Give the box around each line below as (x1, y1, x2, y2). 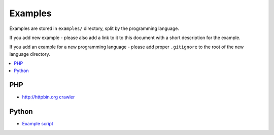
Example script (22, 121, 53, 127)
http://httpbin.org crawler (22, 94, 75, 100)
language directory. (9, 51, 50, 57)
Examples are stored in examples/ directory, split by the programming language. (9, 25, 180, 31)
